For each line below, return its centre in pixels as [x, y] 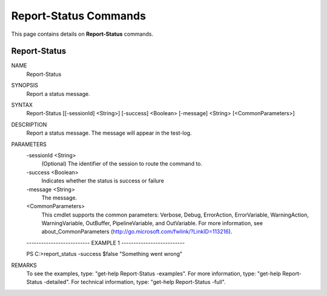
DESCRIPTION [29, 124]
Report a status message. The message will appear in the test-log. [109, 133]
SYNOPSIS [25, 86]
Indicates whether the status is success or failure [103, 181]
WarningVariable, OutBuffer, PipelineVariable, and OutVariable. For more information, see [152, 223]
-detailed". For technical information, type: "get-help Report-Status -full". [134, 282]
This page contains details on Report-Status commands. [82, 34]
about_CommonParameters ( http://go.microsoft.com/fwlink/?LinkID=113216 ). [137, 232]
